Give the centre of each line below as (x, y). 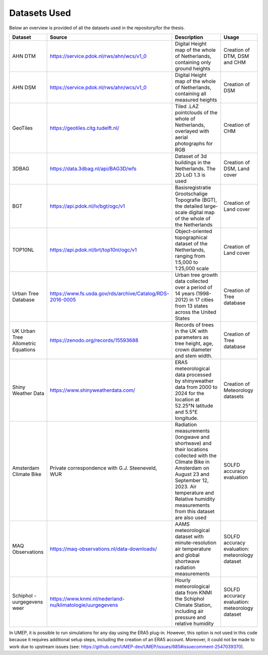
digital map (202, 212)
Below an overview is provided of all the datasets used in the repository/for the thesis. (97, 28)
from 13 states (192, 306)
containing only (193, 62)
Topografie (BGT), (196, 200)
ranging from (190, 256)
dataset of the (191, 243)
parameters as (192, 337)
